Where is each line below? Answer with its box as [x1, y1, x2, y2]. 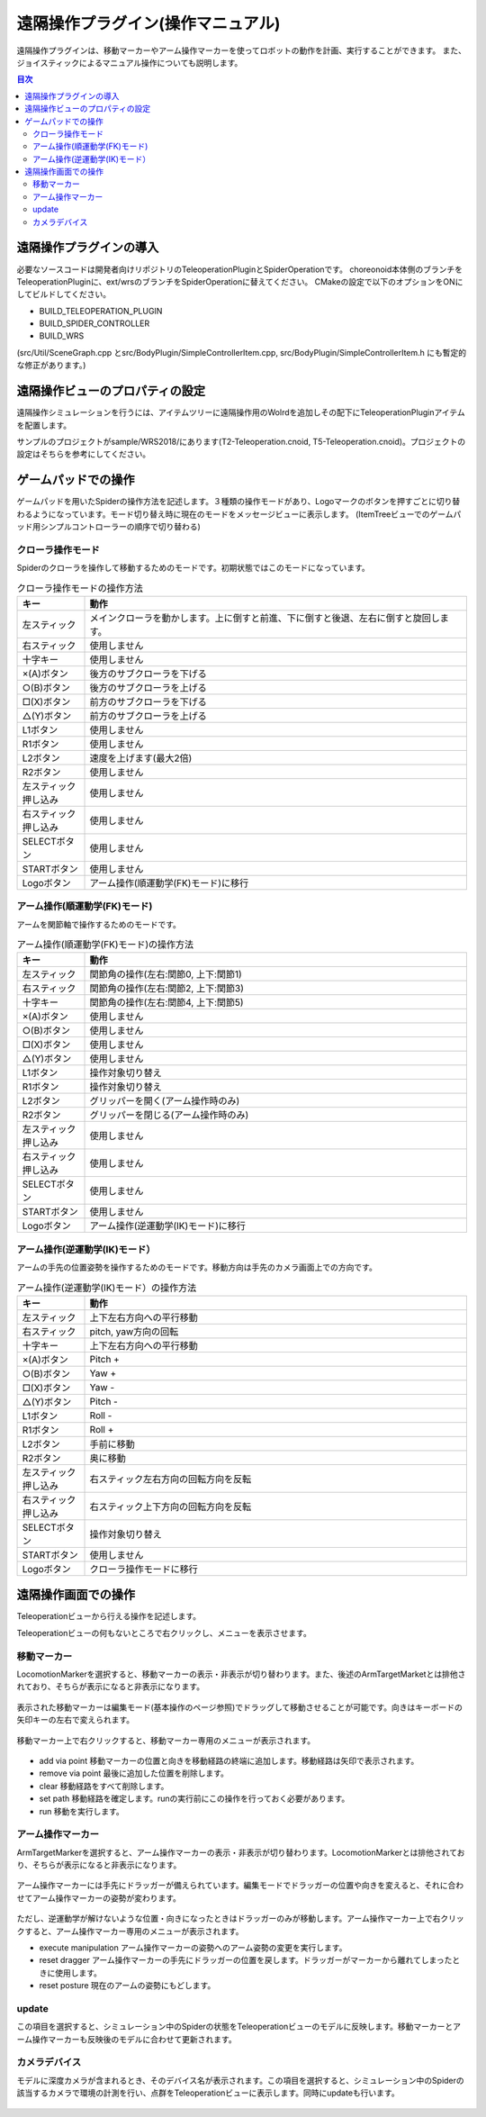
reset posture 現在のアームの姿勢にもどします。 [39, 1980, 216, 1991]
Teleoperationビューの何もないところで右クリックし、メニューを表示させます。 [16, 1627, 312, 1638]
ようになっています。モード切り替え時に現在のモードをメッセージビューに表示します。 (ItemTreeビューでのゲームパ [31, 509, 462, 520]
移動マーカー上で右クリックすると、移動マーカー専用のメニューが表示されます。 [16, 1734, 316, 1746]
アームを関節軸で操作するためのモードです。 [16, 918, 182, 929]
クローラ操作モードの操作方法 [16, 582, 144, 594]
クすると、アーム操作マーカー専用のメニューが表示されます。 [16, 1925, 244, 1936]
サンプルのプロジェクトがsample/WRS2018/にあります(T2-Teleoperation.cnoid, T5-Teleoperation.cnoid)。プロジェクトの [16, 436, 466, 447]
